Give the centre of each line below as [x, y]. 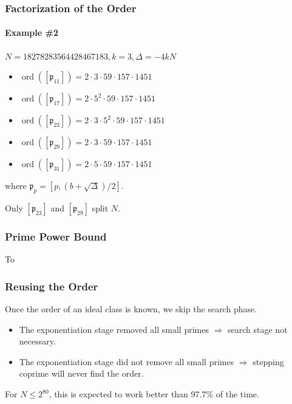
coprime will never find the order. [81, 373]
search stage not [258, 329]
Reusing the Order [52, 286]
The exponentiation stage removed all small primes [114, 329]
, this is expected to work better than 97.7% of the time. [154, 394]
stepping [268, 361]
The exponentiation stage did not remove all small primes [127, 361]
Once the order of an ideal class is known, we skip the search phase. [131, 309]
